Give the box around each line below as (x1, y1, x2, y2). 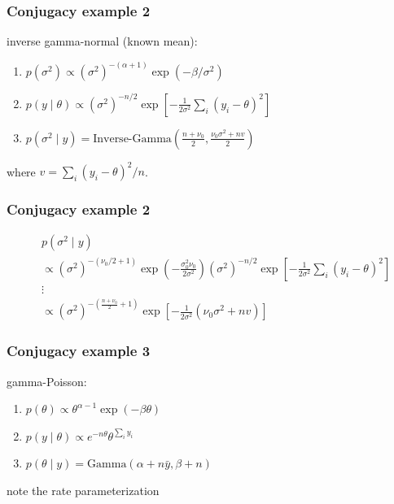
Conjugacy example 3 (7, 341, 151, 361)
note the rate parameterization (7, 482, 160, 499)
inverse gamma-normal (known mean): (7, 33, 198, 50)
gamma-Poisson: (7, 372, 87, 389)
